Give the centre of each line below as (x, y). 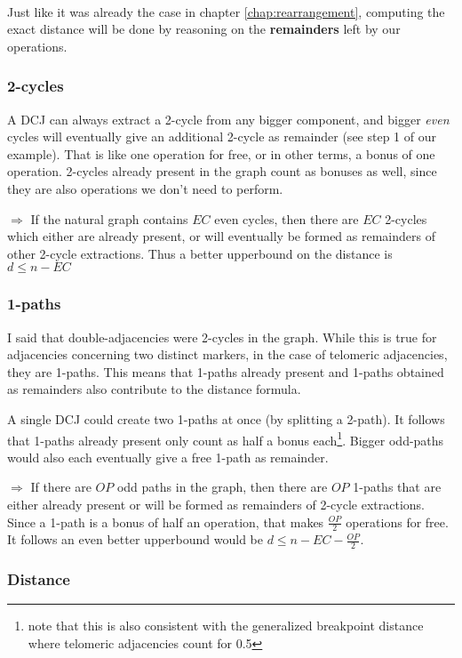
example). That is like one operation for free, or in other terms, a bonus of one (221, 153)
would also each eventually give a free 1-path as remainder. (168, 457)
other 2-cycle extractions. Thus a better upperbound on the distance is (200, 253)
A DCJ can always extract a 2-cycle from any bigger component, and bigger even (228, 119)
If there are (61, 487)
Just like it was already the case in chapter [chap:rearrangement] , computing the (226, 11)
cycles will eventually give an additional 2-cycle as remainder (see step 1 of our (222, 136)
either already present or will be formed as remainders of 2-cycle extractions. (216, 504)
